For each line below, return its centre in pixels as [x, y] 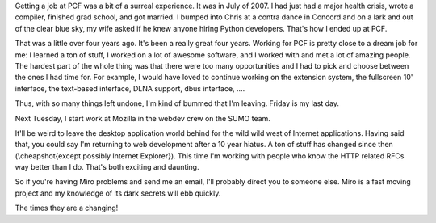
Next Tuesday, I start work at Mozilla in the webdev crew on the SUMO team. [143, 118]
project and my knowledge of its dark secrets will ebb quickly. [118, 193]
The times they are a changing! [67, 208]
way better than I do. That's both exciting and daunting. [107, 167]
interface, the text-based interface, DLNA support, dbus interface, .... [130, 88]
